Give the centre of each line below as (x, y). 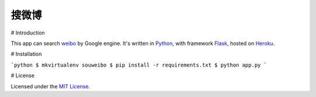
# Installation (26, 54)
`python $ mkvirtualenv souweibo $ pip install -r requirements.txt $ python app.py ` (139, 65)
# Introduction (28, 33)
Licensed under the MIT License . (50, 86)
